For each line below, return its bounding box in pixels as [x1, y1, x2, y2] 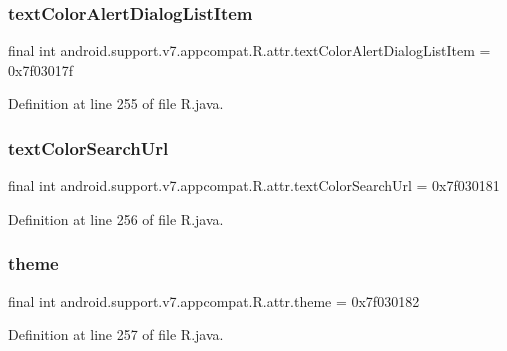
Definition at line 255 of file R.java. [8, 93, 224, 114]
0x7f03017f [8, 59, 73, 80]
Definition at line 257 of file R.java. [8, 324, 224, 345]
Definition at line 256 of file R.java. [8, 208, 224, 229]
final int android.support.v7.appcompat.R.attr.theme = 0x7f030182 [8, 290, 420, 311]
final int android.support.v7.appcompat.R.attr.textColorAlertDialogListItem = [8, 40, 491, 61]
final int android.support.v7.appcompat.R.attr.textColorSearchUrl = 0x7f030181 [8, 175, 500, 196]
